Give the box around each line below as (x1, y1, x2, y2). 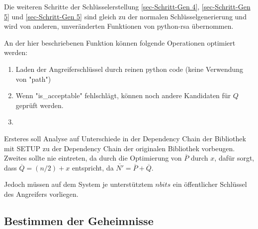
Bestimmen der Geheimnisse (4, 213, 154, 228)
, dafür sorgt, (214, 153, 255, 163)
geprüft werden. (15, 100, 64, 110)
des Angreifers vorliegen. (4, 188, 79, 199)
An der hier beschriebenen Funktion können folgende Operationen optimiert (4, 37, 236, 48)
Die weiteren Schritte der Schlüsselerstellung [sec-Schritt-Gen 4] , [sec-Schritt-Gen (4, 1, 251, 11)
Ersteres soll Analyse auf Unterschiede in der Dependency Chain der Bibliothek (4, 133, 246, 143)
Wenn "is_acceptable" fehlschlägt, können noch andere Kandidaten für (15, 90, 231, 101)
